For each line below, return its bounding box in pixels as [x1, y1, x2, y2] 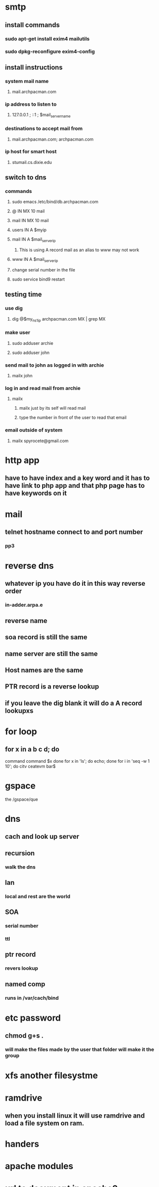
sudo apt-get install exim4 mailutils [5, 35, 90, 42]
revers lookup [5, 965, 39, 972]
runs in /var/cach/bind [5, 995, 59, 1001]
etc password [5, 1012, 61, 1023]
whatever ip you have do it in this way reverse [5, 579, 146, 588]
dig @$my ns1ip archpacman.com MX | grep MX [12, 316, 106, 323]
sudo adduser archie [12, 340, 54, 346]
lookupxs [5, 706, 34, 715]
